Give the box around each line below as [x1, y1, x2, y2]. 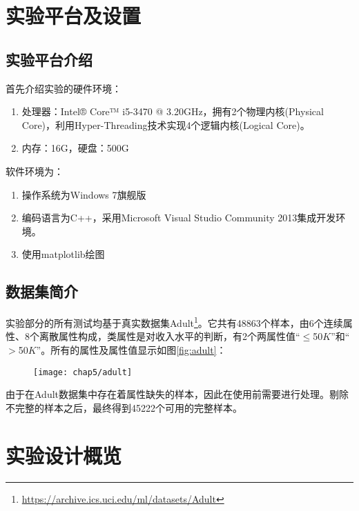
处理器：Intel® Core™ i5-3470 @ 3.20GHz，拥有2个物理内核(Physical [21, 104, 324, 119]
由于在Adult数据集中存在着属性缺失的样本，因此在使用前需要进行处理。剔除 [6, 387, 349, 401]
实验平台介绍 [6, 48, 93, 70]
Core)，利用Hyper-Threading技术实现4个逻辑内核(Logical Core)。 [21, 117, 310, 132]
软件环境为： [6, 163, 64, 178]
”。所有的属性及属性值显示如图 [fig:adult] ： [36, 342, 226, 357]
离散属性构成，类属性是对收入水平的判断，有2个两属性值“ [39, 329, 300, 343]
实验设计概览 [6, 441, 122, 469]
